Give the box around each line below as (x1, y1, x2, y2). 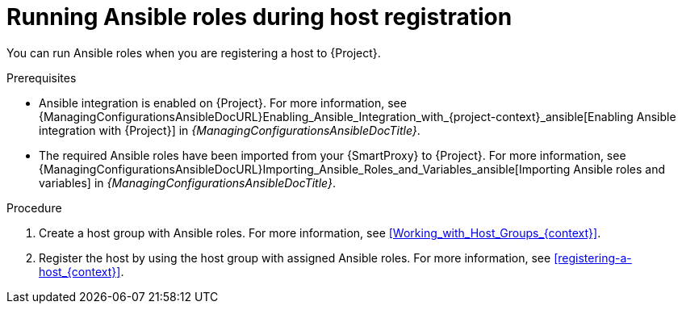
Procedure (6, 200, 62, 215)
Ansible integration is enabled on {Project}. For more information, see (39, 95, 407, 110)
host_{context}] (39, 264, 121, 279)
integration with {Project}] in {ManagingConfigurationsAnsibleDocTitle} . (39, 123, 420, 137)
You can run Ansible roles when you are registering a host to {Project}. (6, 45, 381, 60)
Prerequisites (6, 70, 77, 85)
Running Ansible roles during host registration (6, 3, 513, 31)
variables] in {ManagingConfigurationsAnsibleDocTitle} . (39, 175, 337, 190)
